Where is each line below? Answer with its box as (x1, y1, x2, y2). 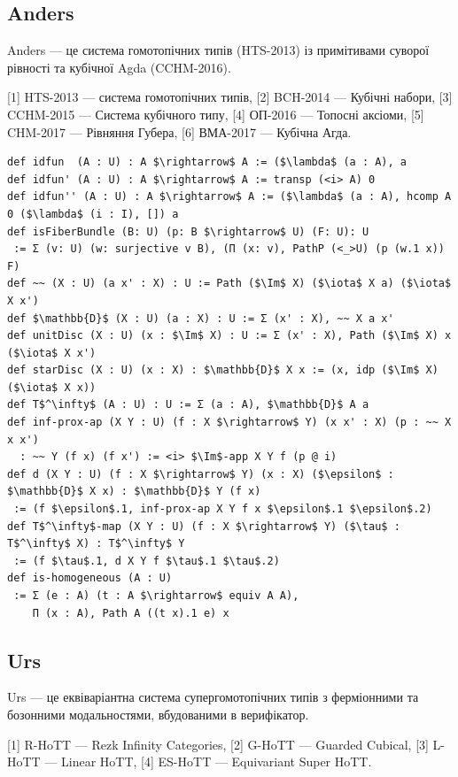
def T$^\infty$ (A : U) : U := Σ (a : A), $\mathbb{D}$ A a (7, 398, 369, 412)
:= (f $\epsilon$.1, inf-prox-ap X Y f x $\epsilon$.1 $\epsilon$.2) (13, 503, 432, 516)
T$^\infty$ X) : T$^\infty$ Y (7, 537, 185, 550)
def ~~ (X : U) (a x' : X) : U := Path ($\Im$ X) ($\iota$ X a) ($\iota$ (7, 277, 452, 290)
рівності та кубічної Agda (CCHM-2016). (7, 58, 231, 76)
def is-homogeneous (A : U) (7, 572, 173, 585)
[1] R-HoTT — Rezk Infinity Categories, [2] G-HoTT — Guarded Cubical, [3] (7, 735, 429, 753)
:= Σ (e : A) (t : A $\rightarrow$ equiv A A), (13, 589, 299, 603)
